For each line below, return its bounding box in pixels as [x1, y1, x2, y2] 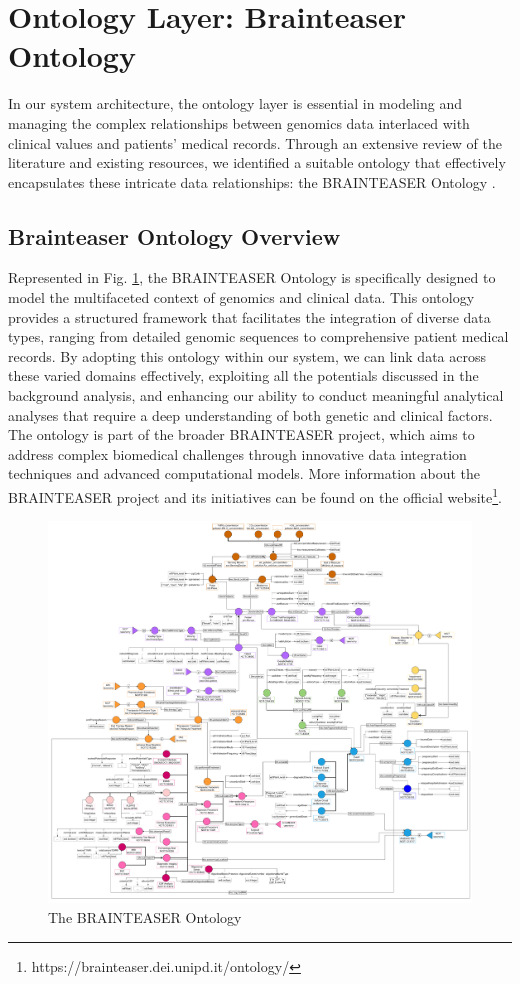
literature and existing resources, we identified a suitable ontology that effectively [8, 152, 506, 173]
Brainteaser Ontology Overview [8, 220, 341, 251]
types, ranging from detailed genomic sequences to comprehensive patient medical [8, 326, 509, 347]
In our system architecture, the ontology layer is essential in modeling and [8, 93, 462, 114]
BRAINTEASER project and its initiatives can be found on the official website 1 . [8, 484, 503, 507]
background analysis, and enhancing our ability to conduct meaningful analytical [8, 385, 504, 406]
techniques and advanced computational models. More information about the [8, 463, 480, 484]
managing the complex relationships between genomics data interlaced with [8, 112, 470, 133]
